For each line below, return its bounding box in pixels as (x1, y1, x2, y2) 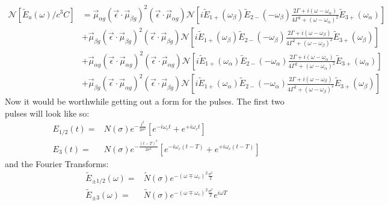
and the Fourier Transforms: (5, 157, 109, 170)
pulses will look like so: (5, 106, 90, 119)
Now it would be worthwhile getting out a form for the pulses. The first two (5, 95, 285, 108)
